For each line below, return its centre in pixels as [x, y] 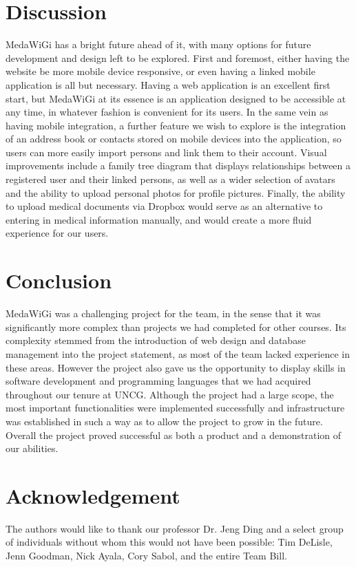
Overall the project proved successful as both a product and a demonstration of [174, 435]
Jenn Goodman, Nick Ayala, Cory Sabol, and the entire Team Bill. [146, 555]
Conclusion [59, 280]
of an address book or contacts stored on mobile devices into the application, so [174, 139]
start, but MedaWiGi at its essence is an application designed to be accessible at [176, 98]
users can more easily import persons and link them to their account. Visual [166, 152]
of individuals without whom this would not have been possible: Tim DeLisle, [169, 542]
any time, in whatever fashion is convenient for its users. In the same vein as [167, 112]
